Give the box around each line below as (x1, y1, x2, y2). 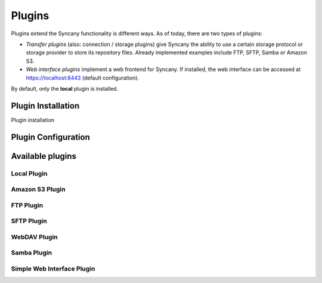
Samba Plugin (11, 248, 52, 257)
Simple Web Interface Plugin (11, 264, 95, 273)
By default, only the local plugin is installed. (11, 85, 119, 92)
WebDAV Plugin (11, 233, 58, 241)
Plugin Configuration (11, 132, 91, 142)
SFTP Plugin (11, 217, 47, 225)
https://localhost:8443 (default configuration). (26, 74, 140, 81)
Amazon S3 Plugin (11, 185, 66, 193)
